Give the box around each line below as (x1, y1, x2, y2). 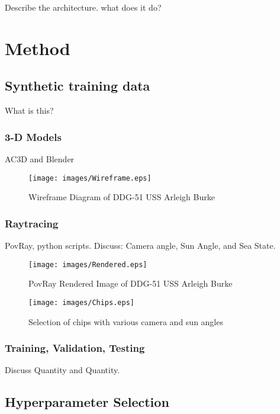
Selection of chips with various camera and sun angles (28, 315, 223, 328)
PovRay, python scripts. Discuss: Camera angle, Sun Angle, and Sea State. (5, 239, 276, 252)
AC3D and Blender (5, 152, 75, 165)
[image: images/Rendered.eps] (28, 260, 147, 269)
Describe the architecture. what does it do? (5, 1, 162, 13)
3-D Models (5, 129, 62, 144)
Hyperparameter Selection (5, 393, 169, 411)
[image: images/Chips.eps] (28, 298, 134, 307)
